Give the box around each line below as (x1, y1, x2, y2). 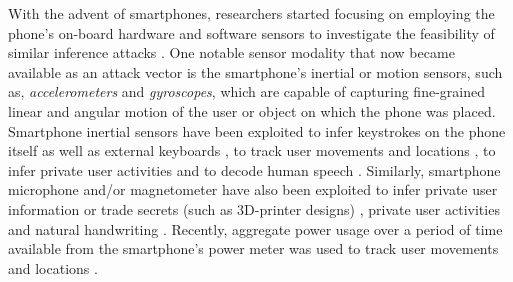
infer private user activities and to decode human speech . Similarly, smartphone (8, 159, 501, 180)
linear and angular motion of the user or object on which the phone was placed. (8, 100, 496, 121)
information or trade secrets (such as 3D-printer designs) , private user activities (8, 198, 500, 219)
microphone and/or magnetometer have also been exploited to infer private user (8, 179, 498, 200)
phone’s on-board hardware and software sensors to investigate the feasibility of (8, 22, 495, 43)
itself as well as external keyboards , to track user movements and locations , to (8, 140, 496, 161)
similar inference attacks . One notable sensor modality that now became (8, 42, 455, 63)
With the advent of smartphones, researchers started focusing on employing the (8, 3, 495, 23)
